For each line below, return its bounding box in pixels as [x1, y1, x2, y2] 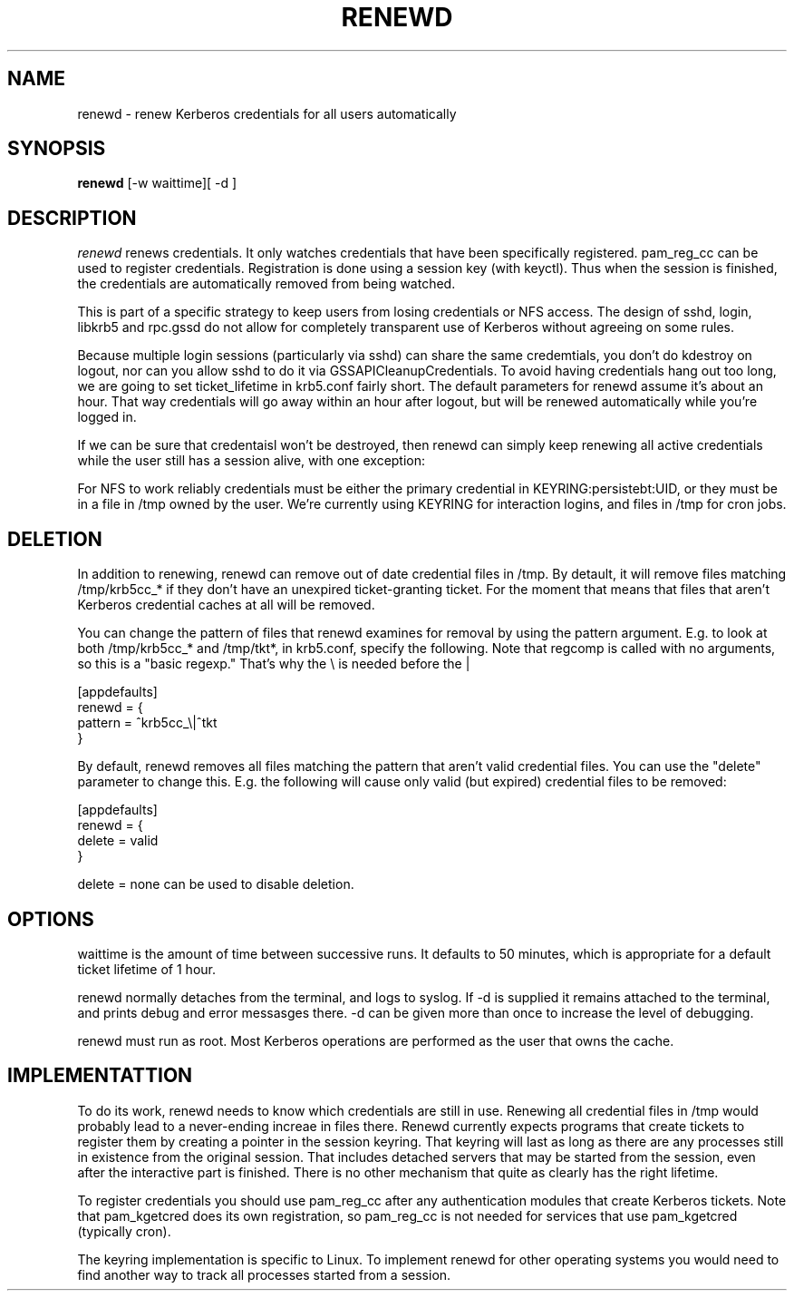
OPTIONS [7, 907, 94, 931]
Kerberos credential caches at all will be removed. [77, 597, 375, 613]
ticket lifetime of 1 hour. [77, 961, 216, 977]
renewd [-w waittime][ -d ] [77, 175, 237, 191]
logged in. [77, 409, 137, 425]
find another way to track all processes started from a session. [77, 1266, 451, 1283]
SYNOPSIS [7, 137, 106, 161]
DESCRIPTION [7, 206, 137, 229]
